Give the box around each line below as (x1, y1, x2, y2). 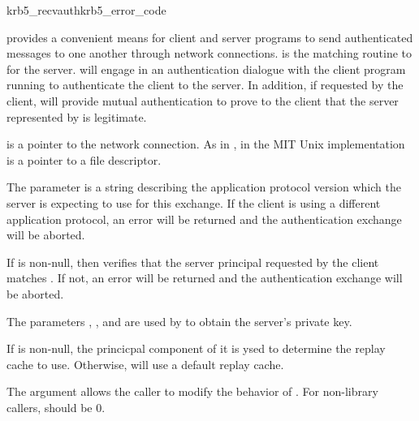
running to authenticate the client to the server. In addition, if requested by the (6, 76, 404, 93)
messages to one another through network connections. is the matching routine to (6, 45, 413, 62)
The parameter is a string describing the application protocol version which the (6, 178, 401, 195)
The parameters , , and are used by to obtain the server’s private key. (6, 312, 352, 329)
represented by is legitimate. (6, 108, 147, 125)
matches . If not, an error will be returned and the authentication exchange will (6, 269, 403, 286)
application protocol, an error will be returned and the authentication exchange (6, 210, 402, 227)
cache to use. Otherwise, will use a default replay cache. (6, 355, 284, 372)
